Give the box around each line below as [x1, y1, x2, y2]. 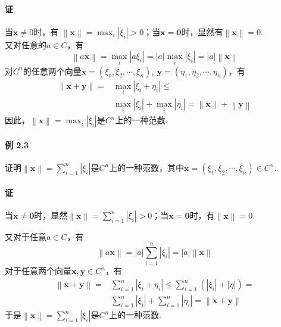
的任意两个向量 [23, 64, 82, 77]
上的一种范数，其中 [109, 161, 185, 173]
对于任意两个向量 [5, 264, 71, 277]
